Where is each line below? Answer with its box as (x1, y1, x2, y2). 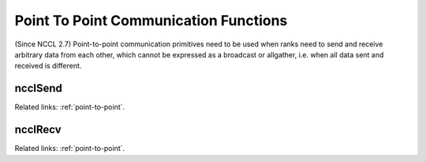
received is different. (14, 61, 82, 71)
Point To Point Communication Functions (14, 12, 288, 29)
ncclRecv (14, 123, 62, 137)
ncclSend (14, 82, 63, 95)
